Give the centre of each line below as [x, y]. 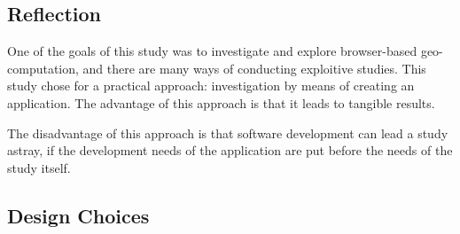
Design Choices [78, 215]
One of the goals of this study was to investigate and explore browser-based [212, 51]
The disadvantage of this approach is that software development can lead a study [228, 133]
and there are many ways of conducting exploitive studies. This [254, 68]
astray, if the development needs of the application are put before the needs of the [230, 150]
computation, [43, 68]
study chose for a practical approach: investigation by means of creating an [211, 86]
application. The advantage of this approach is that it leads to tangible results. [221, 102]
